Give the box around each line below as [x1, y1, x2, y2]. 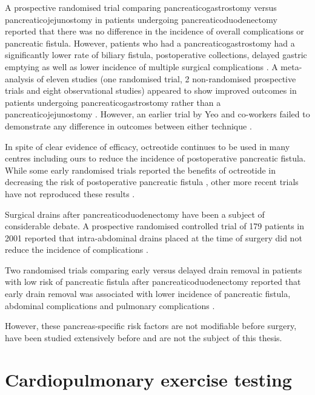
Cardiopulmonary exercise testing [5, 367, 292, 391]
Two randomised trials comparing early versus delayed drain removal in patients [5, 263, 302, 276]
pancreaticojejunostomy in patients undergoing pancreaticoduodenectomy [5, 13, 277, 25]
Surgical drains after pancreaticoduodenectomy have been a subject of [5, 207, 265, 220]
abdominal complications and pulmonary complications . [5, 299, 215, 312]
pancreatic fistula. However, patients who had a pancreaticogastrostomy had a [5, 36, 295, 49]
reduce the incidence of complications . [5, 243, 148, 256]
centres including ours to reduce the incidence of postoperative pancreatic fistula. [5, 152, 306, 165]
